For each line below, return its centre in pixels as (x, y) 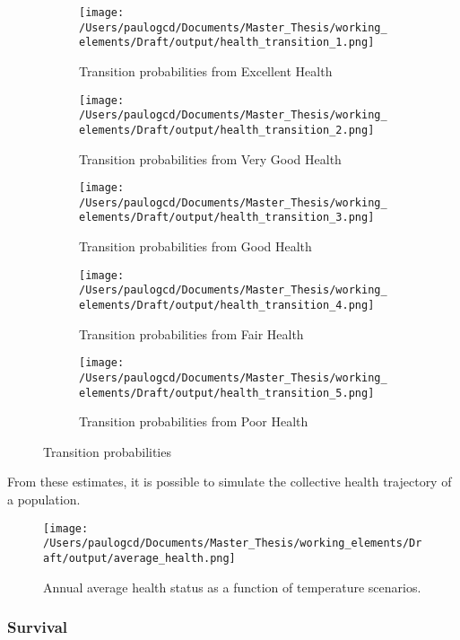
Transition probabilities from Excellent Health (206, 70)
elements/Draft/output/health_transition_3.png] (227, 218)
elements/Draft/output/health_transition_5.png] (227, 393)
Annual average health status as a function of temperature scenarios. (232, 587)
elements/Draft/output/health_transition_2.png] (227, 130)
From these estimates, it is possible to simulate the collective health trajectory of (230, 482)
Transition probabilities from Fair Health (191, 333)
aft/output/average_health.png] (139, 558)
